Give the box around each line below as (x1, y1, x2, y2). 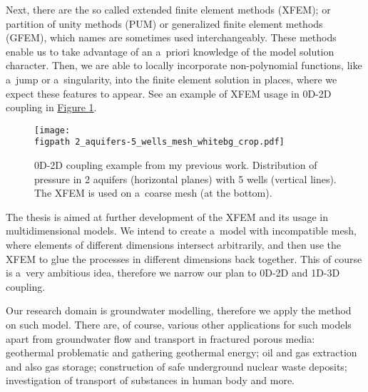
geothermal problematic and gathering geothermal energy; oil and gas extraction (6, 345, 357, 360)
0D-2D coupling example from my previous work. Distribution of (34, 158, 317, 172)
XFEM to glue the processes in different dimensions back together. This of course (6, 251, 362, 266)
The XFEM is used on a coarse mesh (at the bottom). (34, 185, 272, 200)
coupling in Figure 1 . (6, 100, 97, 115)
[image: (34, 125, 71, 135)
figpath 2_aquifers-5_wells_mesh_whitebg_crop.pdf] (34, 137, 285, 148)
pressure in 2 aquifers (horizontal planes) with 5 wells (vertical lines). (34, 171, 337, 186)
